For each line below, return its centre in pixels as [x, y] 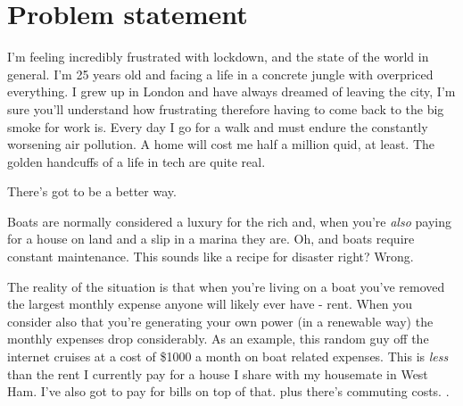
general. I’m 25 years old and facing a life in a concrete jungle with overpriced [220, 74]
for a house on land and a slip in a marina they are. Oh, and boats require [211, 239]
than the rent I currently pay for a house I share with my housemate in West [218, 373]
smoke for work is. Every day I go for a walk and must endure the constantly [218, 126]
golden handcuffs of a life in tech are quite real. [136, 161]
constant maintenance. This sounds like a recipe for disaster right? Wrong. [211, 257]
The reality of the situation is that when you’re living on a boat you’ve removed [226, 286]
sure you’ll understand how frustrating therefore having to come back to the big [226, 108]
